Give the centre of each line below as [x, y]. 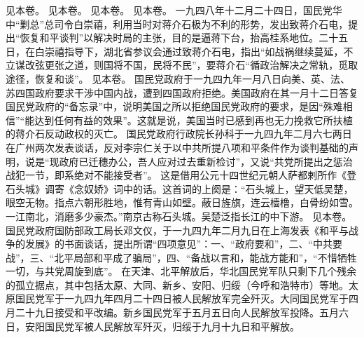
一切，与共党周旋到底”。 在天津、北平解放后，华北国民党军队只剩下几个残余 [181, 271]
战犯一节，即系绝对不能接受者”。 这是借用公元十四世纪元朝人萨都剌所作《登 [181, 175]
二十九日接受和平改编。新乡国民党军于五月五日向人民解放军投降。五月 [177, 312]
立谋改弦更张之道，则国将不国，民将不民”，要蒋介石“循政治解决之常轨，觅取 [182, 65]
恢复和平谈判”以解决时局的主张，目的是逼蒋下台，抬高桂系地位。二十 [179, 38]
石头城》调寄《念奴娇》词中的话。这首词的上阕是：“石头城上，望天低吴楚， [180, 188]
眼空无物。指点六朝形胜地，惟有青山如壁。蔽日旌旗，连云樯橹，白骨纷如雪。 [182, 202]
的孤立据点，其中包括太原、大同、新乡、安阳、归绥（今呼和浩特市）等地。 [177, 284]
